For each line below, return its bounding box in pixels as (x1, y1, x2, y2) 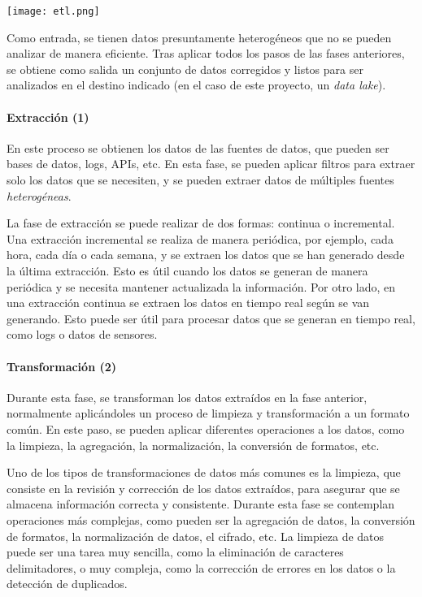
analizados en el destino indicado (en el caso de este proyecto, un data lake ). (7, 76, 386, 93)
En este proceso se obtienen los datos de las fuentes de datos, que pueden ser (7, 139, 389, 156)
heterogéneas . (7, 187, 72, 204)
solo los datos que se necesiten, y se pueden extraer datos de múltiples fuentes (7, 171, 394, 188)
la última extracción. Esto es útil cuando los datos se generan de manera (7, 262, 368, 279)
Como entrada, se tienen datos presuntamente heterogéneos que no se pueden (7, 28, 392, 45)
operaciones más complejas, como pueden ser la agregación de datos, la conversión (7, 511, 415, 528)
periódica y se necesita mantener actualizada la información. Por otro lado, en (7, 278, 396, 295)
